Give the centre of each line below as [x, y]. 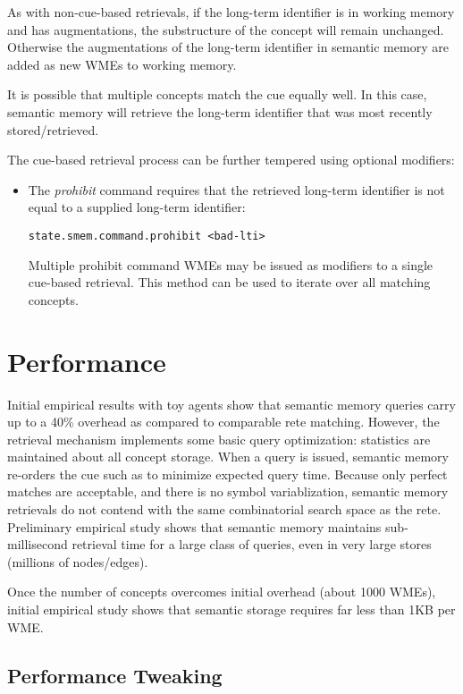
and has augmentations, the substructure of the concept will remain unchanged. [226, 29]
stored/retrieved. [53, 129]
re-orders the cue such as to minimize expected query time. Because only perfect [227, 474]
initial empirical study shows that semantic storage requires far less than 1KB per [231, 609]
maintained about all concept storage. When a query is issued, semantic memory [228, 457]
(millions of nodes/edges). [78, 561]
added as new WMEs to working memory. [122, 64]
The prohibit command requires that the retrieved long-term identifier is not [236, 189]
